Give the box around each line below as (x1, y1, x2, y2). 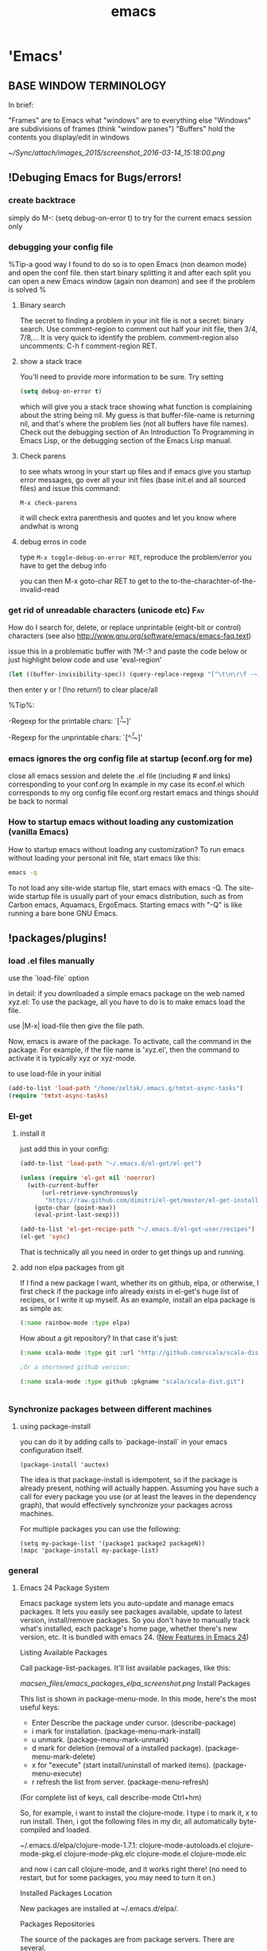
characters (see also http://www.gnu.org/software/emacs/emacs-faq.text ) (8, 631, 252, 641)
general (8, 1564, 39, 1576)
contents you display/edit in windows (8, 132, 130, 142)
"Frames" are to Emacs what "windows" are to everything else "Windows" (8, 116, 252, 125)
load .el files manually (8, 955, 95, 966)
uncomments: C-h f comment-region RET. (19, 341, 157, 351)
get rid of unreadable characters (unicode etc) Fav (8, 604, 205, 615)
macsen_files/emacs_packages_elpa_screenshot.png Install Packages (19, 1678, 251, 1688)
